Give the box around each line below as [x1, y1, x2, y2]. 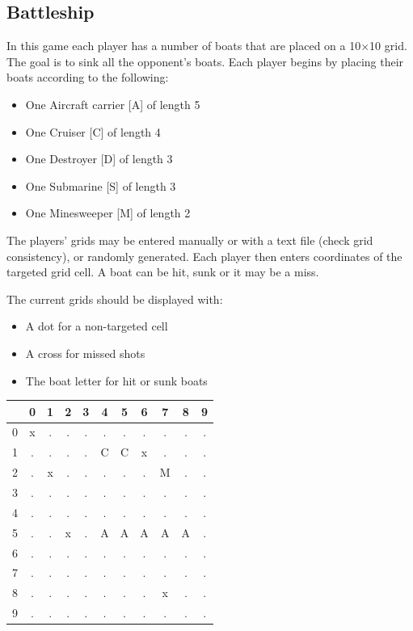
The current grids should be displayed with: [6, 290, 223, 307]
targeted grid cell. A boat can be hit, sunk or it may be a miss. [6, 263, 319, 280]
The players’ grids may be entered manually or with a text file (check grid [6, 231, 373, 248]
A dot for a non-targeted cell [25, 318, 168, 334]
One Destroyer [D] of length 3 [25, 150, 173, 167]
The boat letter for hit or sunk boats [25, 372, 208, 389]
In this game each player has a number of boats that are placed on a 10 [6, 37, 361, 54]
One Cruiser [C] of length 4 [25, 123, 161, 140]
